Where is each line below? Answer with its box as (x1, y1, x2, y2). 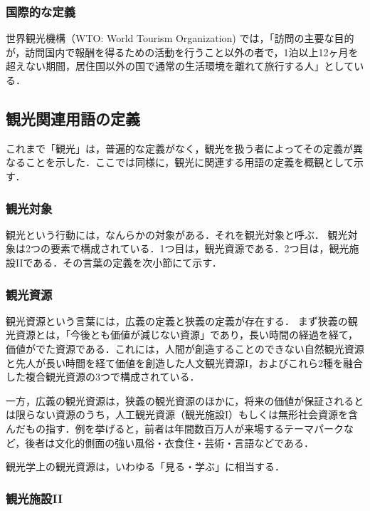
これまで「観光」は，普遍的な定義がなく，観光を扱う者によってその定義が (6, 140, 354, 155)
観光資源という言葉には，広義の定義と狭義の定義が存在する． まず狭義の (6, 313, 348, 328)
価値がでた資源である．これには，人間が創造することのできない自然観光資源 (6, 341, 364, 356)
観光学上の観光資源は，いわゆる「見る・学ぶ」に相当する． (6, 459, 285, 474)
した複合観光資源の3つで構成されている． (6, 369, 200, 384)
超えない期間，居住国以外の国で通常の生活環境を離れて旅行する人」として (6, 58, 354, 73)
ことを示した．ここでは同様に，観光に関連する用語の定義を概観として (25, 155, 354, 170)
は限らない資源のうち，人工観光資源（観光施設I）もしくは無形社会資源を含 (6, 407, 359, 422)
